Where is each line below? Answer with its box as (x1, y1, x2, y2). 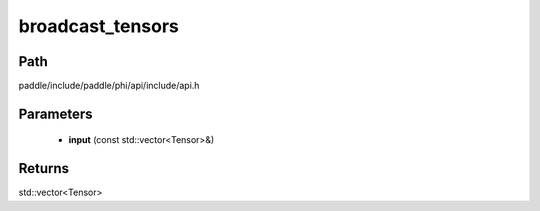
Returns (18, 160, 70, 177)
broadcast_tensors (18, 15, 180, 37)
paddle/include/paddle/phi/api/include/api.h (18, 80, 200, 92)
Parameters (18, 105, 93, 122)
